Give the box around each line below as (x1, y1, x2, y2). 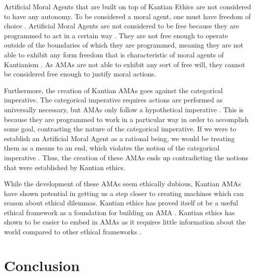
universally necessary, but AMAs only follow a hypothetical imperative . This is (4, 104, 244, 114)
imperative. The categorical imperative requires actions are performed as (4, 95, 223, 105)
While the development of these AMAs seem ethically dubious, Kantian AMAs (4, 178, 241, 189)
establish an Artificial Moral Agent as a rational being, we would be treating (4, 133, 235, 143)
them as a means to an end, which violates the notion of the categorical (4, 143, 220, 153)
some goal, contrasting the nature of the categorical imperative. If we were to (4, 124, 236, 134)
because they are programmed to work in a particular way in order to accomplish (4, 114, 249, 124)
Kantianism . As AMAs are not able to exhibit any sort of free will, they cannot (4, 59, 245, 69)
